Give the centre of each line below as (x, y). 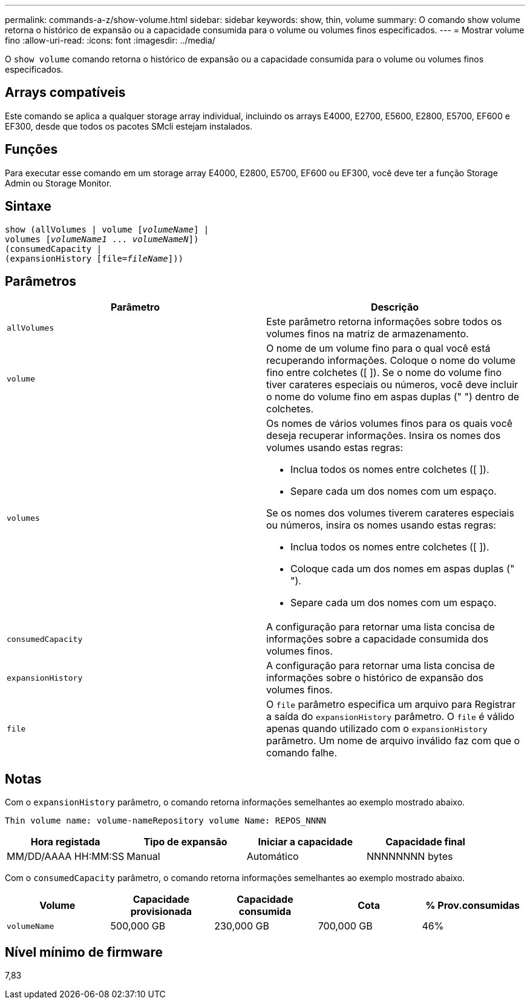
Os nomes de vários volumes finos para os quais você (390, 424)
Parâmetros (41, 281)
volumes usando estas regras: (335, 448)
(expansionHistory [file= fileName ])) (94, 258)
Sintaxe (28, 206)
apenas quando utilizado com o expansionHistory (377, 729)
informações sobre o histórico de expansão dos (375, 678)
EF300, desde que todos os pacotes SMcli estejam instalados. (129, 126)
